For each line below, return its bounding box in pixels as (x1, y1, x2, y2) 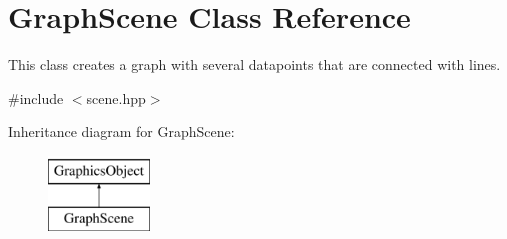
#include (8, 87, 64, 108)
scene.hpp (86, 87, 146, 108)
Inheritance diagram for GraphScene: (8, 121, 235, 142)
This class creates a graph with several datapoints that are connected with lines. (8, 54, 501, 75)
